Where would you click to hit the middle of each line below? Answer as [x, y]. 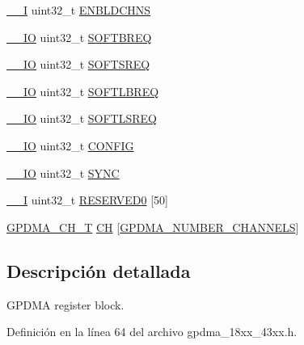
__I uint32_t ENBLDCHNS [79, 10]
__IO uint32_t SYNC [63, 172]
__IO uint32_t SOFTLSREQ [82, 118]
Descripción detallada [99, 270]
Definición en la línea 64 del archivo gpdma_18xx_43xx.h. [152, 332]
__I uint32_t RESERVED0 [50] [87, 200]
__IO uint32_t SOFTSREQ [78, 64]
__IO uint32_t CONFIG [70, 145]
